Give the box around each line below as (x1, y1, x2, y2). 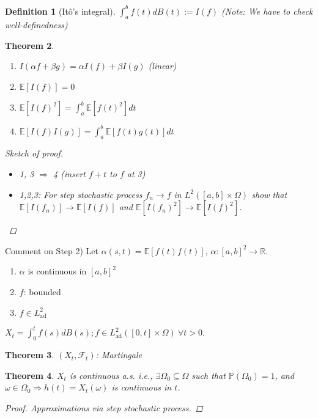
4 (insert (53, 167, 86, 180)
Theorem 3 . (5, 348, 54, 361)
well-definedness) (5, 18, 68, 31)
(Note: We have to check (221, 4, 313, 17)
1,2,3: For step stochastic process (19, 188, 142, 200)
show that (251, 188, 287, 200)
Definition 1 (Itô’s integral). (5, 4, 116, 17)
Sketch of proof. (5, 147, 64, 159)
